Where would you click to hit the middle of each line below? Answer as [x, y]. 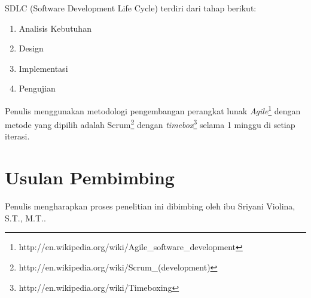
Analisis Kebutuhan [55, 28]
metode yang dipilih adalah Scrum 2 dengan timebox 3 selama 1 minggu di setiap [150, 124]
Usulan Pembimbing [90, 177]
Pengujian [37, 88]
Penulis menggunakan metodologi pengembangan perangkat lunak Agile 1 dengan [153, 110]
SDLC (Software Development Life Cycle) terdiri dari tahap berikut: [131, 8]
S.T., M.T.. [25, 218]
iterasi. [17, 136]
